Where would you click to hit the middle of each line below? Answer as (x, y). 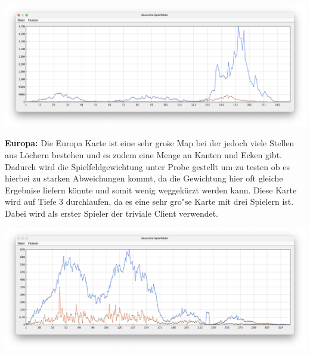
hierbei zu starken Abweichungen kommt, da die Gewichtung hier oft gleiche (144, 178)
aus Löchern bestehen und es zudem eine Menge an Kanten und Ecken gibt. (143, 154)
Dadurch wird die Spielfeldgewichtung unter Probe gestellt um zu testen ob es (147, 166)
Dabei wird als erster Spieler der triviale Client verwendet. (112, 213)
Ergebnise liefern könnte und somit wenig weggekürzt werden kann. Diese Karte (151, 190)
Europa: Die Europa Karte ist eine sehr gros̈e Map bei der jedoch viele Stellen (150, 143)
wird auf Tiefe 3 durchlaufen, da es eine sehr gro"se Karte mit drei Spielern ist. (149, 201)
